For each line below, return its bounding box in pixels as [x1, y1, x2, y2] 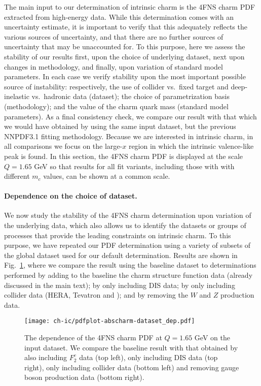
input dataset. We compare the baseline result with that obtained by [24, 342, 238, 352]
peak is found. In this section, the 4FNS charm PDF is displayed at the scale [4, 150, 243, 161]
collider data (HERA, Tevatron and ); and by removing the [4, 289, 188, 300]
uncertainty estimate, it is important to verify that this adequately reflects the [4, 21, 247, 32]
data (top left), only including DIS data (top [79, 352, 218, 363]
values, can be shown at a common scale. [43, 171, 170, 181]
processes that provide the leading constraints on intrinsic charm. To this [4, 230, 231, 240]
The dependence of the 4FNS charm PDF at [24, 332, 162, 343]
